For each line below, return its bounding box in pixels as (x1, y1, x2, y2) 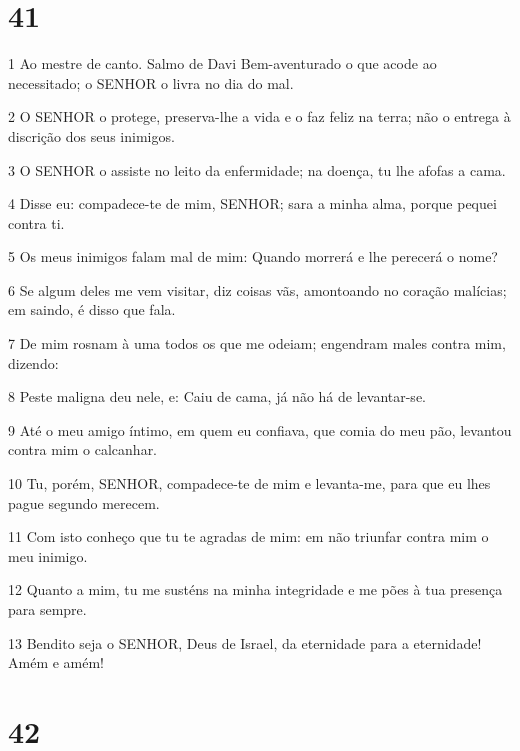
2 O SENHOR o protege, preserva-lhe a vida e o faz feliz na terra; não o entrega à (8, 106, 511, 127)
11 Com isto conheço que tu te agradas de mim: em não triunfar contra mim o (8, 526, 489, 547)
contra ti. (8, 212, 65, 233)
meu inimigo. (8, 545, 88, 566)
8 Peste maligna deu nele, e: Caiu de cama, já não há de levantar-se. (8, 386, 426, 407)
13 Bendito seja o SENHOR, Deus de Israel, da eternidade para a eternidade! (8, 632, 482, 653)
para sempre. (8, 599, 87, 619)
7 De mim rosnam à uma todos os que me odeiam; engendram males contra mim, (8, 333, 506, 354)
